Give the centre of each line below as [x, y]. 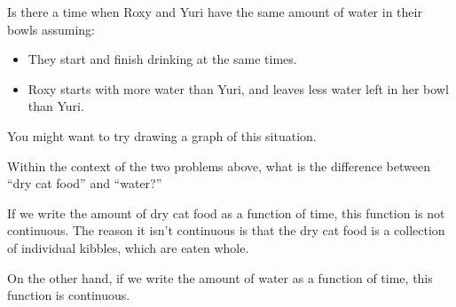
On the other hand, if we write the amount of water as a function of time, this [220, 277]
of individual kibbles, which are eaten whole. [128, 247]
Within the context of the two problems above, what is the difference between [219, 165]
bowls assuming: [51, 29]
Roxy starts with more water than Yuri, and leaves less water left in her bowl [238, 88]
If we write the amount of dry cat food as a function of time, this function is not [226, 213]
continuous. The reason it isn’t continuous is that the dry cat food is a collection [226, 230]
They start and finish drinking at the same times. [162, 59]
